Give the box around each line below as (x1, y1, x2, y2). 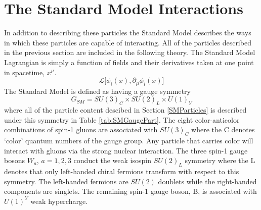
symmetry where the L (185, 155, 255, 166)
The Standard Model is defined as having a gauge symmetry (4, 85, 191, 96)
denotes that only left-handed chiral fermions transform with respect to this (4, 166, 239, 176)
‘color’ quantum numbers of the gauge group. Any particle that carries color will (4, 135, 253, 145)
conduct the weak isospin (73, 155, 151, 166)
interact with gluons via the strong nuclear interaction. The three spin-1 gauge (4, 145, 248, 155)
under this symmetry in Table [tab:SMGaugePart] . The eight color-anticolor (4, 114, 240, 125)
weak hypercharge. (30, 195, 88, 206)
